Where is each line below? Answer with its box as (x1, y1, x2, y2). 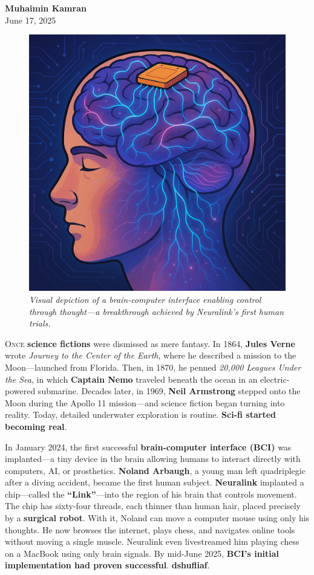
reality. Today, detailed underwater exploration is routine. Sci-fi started (5, 408, 276, 421)
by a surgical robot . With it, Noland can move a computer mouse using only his (5, 512, 310, 524)
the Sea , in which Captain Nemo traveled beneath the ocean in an (5, 372, 258, 385)
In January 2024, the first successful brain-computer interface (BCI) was (5, 440, 292, 453)
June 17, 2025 (5, 13, 56, 26)
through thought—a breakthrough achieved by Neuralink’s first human (29, 305, 284, 317)
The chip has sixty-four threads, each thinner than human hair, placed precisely (5, 499, 301, 512)
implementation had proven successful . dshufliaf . (5, 559, 210, 571)
